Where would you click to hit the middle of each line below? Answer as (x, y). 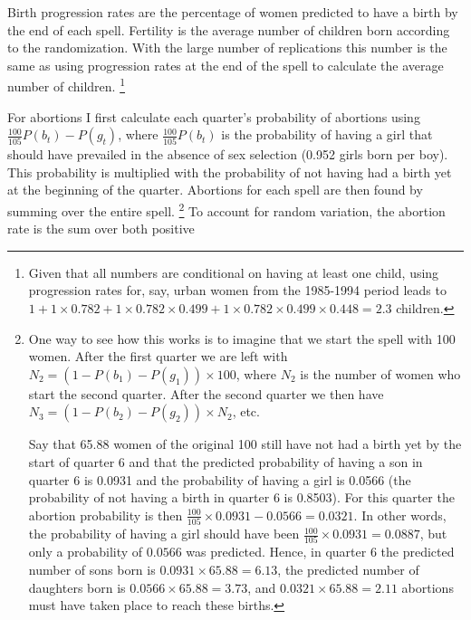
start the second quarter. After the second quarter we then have (206, 393)
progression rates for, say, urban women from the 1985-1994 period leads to (237, 290)
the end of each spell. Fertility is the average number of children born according (229, 29)
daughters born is (77, 587)
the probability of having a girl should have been (164, 534)
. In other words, (400, 515)
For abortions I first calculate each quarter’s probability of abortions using (214, 116)
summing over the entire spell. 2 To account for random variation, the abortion (226, 210)
